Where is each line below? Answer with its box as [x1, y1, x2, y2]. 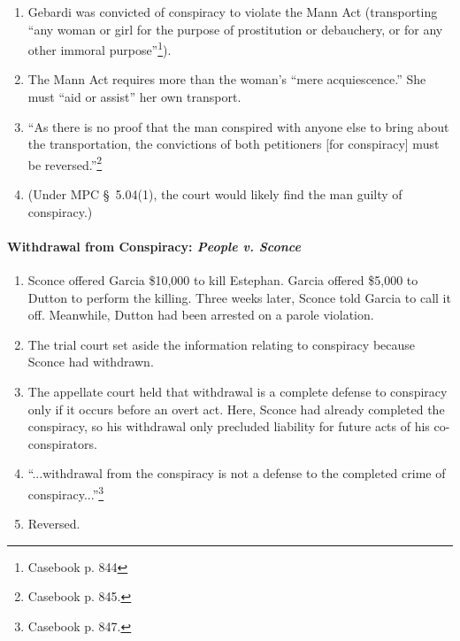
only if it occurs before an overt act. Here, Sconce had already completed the [27, 399, 445, 418]
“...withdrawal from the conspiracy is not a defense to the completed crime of [27, 464, 446, 483]
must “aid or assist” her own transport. [27, 88, 241, 106]
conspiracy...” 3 [27, 482, 104, 503]
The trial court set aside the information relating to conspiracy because [27, 335, 416, 353]
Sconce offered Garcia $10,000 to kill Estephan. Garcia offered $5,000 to [27, 271, 418, 290]
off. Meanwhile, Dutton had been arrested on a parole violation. [27, 305, 374, 324]
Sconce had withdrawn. [27, 352, 154, 371]
